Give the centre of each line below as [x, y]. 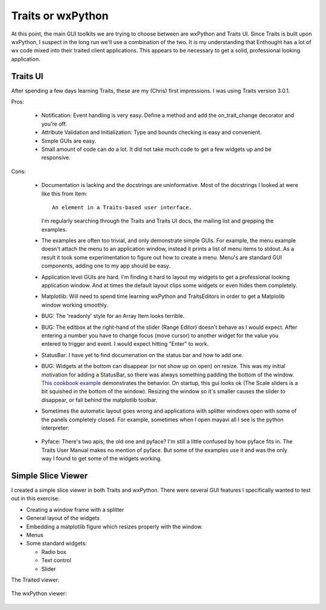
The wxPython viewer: [39, 594]
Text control [56, 561]
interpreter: [55, 428]
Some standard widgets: [56, 544]
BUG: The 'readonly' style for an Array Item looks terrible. [113, 316]
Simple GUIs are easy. [69, 141]
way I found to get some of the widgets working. [102, 459]
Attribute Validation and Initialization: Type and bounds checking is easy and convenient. [152, 132]
